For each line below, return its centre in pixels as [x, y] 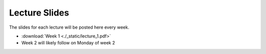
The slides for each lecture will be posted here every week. [69, 27]
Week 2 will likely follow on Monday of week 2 [68, 43]
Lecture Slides [39, 13]
